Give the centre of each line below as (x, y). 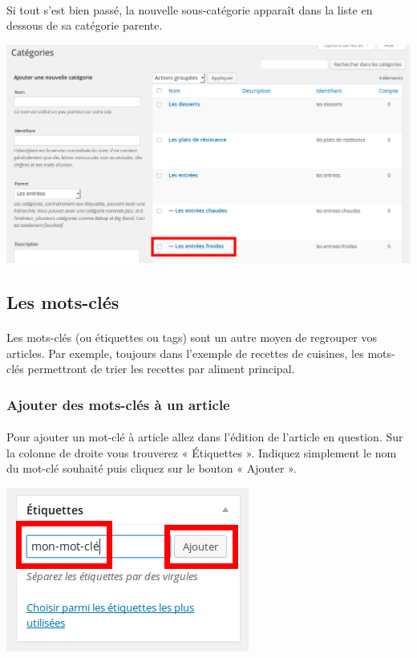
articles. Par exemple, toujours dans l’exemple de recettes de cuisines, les (185, 353)
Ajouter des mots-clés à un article (118, 404)
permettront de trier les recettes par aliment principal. (161, 369)
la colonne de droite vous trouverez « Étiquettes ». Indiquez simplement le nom (202, 452)
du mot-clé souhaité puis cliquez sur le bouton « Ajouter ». (152, 468)
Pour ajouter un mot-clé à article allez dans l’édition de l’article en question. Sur (205, 437)
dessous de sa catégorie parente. (85, 25)
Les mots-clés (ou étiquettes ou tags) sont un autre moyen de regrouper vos (192, 337)
